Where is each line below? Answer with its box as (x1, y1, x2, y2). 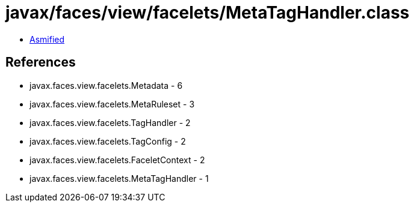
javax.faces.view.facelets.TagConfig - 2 (29, 136, 186, 146)
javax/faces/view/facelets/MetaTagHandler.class (5, 2, 410, 23)
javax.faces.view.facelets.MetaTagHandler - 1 (29, 173, 209, 184)
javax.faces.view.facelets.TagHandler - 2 (29, 117, 191, 128)
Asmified (29, 34, 65, 44)
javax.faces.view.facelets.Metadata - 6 (29, 80, 183, 91)
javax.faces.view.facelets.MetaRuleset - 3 (29, 98, 195, 109)
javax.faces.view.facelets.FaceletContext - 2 (29, 154, 205, 165)
